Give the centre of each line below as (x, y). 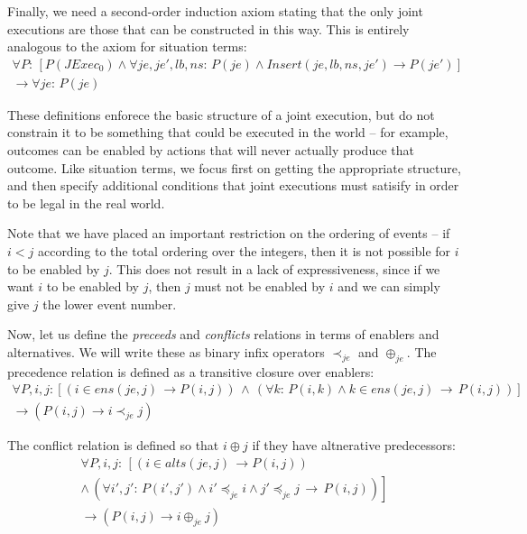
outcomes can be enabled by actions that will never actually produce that (211, 150)
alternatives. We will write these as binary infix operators (166, 351)
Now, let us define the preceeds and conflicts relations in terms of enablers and (223, 334)
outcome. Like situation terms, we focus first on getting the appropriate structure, (234, 167)
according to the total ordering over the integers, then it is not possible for (244, 251)
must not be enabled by (260, 286)
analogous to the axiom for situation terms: (127, 46)
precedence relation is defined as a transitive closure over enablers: (191, 371)
